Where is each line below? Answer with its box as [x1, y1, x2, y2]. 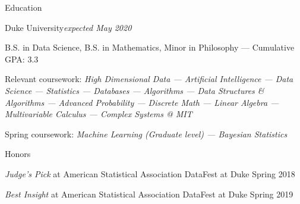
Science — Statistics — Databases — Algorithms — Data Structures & [5, 84, 264, 96]
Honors [5, 147, 31, 160]
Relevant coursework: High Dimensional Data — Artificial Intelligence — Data [5, 73, 293, 85]
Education [5, 1, 42, 13]
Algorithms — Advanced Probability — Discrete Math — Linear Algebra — [5, 96, 279, 108]
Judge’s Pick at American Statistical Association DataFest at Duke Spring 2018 [5, 167, 295, 180]
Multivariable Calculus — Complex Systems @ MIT [5, 108, 192, 120]
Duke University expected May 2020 [5, 21, 132, 33]
